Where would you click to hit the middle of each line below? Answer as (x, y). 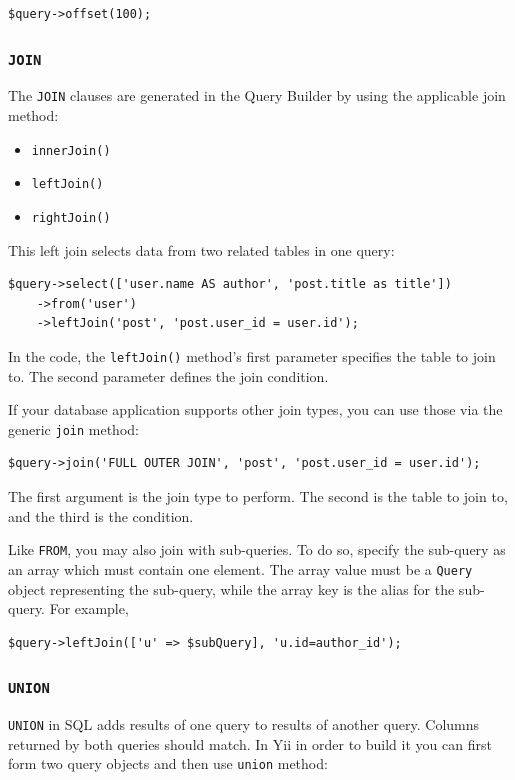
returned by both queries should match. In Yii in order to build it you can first (250, 743)
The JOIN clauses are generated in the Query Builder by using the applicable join (257, 95)
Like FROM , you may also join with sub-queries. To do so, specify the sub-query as (257, 549)
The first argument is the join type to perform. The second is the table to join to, (258, 496)
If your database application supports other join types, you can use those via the (255, 409)
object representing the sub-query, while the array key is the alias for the (231, 588)
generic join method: (73, 428)
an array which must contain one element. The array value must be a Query (240, 568)
